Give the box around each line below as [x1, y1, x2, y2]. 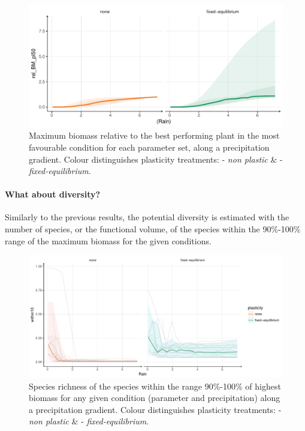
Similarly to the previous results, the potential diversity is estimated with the [5, 211, 289, 223]
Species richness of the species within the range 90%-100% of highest [29, 379, 281, 392]
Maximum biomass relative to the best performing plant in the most [29, 129, 280, 142]
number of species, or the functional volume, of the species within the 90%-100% [5, 223, 301, 235]
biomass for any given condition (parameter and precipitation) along [29, 391, 280, 404]
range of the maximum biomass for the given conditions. [5, 234, 212, 247]
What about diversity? [5, 188, 101, 200]
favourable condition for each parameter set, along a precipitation [29, 140, 270, 153]
